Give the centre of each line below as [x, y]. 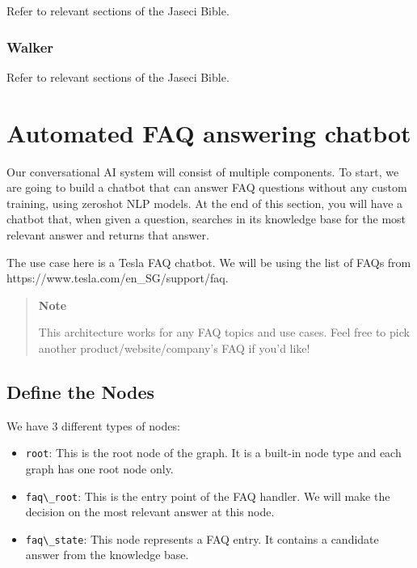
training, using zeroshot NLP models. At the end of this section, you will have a [205, 203]
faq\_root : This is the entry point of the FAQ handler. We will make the [208, 496]
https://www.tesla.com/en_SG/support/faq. [118, 278]
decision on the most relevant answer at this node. [150, 512]
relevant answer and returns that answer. [108, 234]
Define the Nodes [81, 391]
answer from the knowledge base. [107, 555]
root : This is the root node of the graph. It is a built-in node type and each [213, 453]
